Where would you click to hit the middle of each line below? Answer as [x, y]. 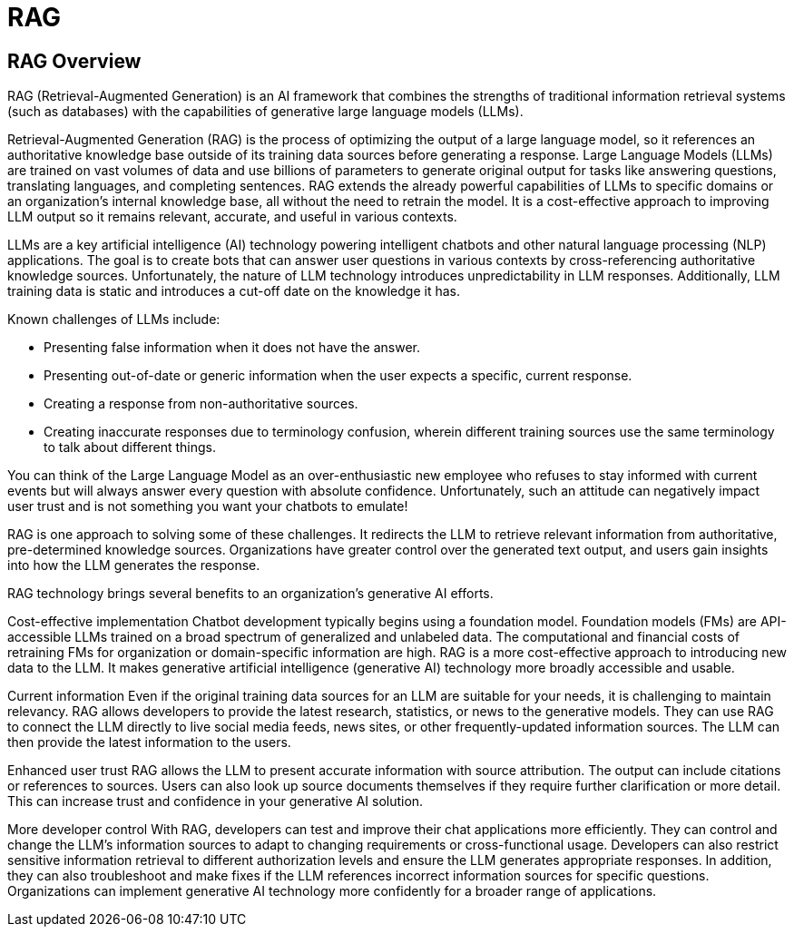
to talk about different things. [130, 447]
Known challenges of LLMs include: [114, 320]
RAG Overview [74, 61]
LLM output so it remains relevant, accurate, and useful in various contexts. [232, 217]
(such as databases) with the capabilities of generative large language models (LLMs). [265, 112]
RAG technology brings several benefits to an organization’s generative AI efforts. [250, 594]
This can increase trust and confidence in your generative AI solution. [216, 801]
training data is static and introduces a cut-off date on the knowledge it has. [234, 291]
